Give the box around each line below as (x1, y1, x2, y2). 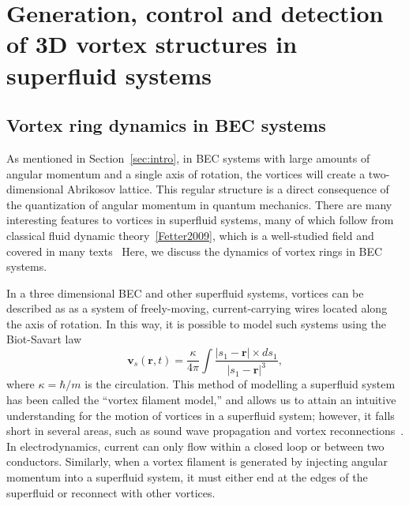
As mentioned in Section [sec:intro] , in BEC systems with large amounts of (6, 149, 370, 166)
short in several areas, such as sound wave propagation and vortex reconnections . (6, 422, 404, 439)
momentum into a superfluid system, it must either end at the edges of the (6, 469, 368, 485)
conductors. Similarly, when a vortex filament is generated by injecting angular (6, 453, 388, 470)
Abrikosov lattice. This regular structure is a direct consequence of (67, 181, 389, 197)
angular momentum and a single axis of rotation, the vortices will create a (6, 165, 366, 182)
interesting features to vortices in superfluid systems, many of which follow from (6, 212, 394, 228)
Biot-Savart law (6, 331, 82, 347)
